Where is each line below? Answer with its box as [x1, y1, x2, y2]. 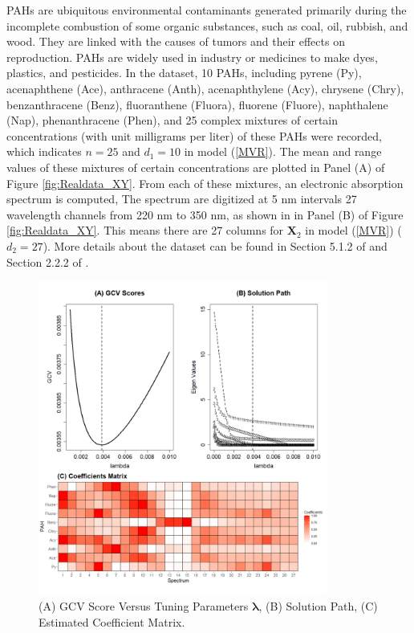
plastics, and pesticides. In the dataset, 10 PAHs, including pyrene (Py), [6, 64, 362, 81]
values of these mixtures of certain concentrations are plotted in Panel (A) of [6, 158, 385, 175]
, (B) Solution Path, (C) [258, 597, 378, 614]
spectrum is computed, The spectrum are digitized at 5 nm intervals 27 [6, 190, 357, 207]
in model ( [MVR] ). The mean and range [184, 143, 382, 160]
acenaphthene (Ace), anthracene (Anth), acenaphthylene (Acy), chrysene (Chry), [6, 80, 404, 96]
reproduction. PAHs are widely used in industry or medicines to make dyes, [6, 48, 378, 65]
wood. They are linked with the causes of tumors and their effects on [6, 33, 345, 50]
